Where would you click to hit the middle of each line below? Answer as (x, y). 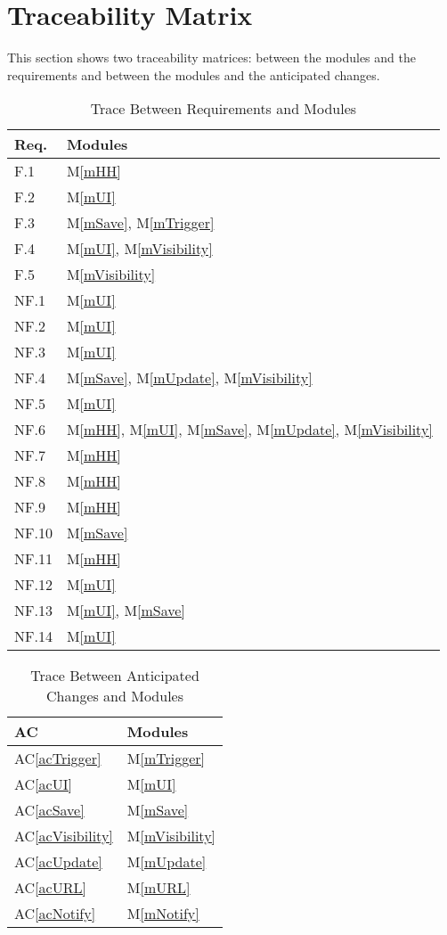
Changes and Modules (115, 696)
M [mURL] (158, 888)
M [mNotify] (163, 914)
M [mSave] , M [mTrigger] (140, 223)
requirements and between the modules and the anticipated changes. (194, 74)
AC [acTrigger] (58, 759)
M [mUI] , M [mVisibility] (139, 249)
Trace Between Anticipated (115, 676)
